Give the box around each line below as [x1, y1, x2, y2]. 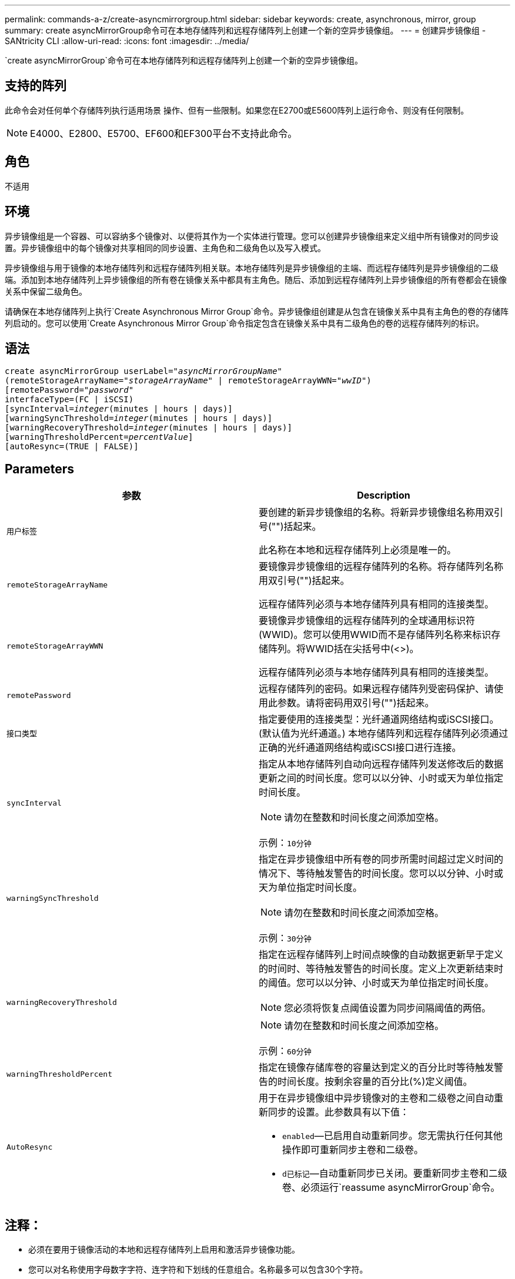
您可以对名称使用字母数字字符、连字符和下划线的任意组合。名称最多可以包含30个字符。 [28, 1264, 368, 1275]
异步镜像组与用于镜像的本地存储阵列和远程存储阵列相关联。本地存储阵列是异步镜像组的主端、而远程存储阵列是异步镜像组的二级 [5, 262, 499, 273]
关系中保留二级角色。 [5, 286, 87, 296]
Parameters [5, 461, 74, 476]
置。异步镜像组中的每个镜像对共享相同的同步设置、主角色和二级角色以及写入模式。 [5, 242, 326, 253]
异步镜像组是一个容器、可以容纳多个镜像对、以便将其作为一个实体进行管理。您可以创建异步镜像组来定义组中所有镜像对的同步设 [5, 231, 499, 241]
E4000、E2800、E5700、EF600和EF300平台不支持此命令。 [30, 127, 297, 139]
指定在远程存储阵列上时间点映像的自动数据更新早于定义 [259, 949, 504, 961]
